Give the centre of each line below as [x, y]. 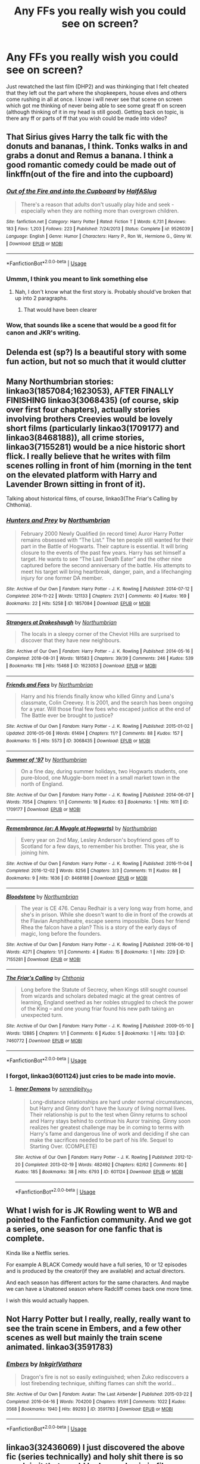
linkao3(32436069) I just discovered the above [96, 1448]
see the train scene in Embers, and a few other [94, 1328]
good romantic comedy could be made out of [91, 165]
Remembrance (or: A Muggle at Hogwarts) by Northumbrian [82, 828]
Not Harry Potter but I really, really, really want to [99, 1319]
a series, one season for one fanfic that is [84, 1229]
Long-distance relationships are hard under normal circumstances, [111, 1102]
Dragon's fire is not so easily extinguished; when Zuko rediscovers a [104, 1377]
